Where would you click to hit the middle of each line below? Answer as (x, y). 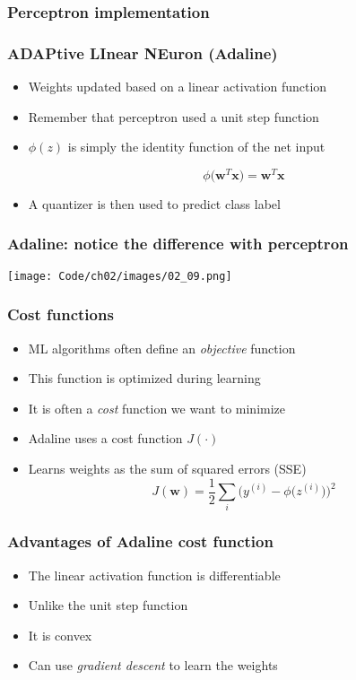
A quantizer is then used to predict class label (154, 203)
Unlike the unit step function (108, 605)
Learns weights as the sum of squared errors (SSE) (167, 468)
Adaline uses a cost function (105, 438)
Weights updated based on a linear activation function (178, 87)
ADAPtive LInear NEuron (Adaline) (143, 52)
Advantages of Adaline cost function (140, 541)
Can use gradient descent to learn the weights (153, 665)
